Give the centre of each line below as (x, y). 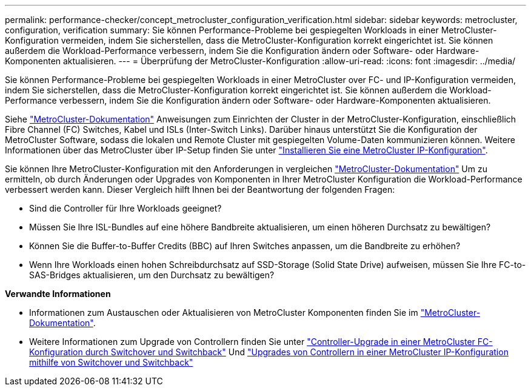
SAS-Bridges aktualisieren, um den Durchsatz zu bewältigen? (152, 275)
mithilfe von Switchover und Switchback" (111, 362)
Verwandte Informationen (58, 294)
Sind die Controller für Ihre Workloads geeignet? (125, 208)
